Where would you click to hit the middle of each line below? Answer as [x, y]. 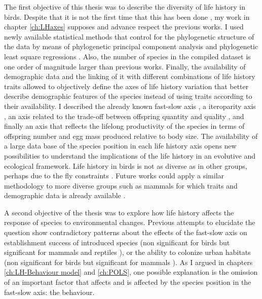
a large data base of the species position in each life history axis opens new [120, 146]
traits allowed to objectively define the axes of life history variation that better [126, 86]
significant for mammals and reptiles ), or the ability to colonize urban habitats [127, 252]
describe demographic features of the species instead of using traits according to [128, 96]
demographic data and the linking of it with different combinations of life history [130, 76]
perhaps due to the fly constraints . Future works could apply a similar [114, 176]
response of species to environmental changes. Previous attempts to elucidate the [130, 222]
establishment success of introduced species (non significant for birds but [117, 242]
